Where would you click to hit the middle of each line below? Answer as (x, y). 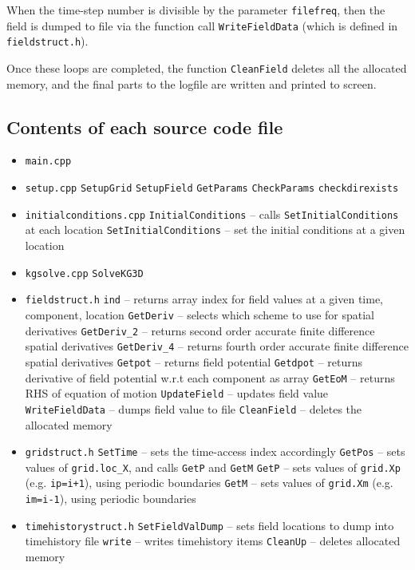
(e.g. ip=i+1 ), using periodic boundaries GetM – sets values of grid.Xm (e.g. (209, 483)
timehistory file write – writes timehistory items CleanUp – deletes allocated (213, 541)
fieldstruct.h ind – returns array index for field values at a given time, (204, 299)
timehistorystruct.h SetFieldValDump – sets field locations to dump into (209, 525)
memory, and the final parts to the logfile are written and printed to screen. (192, 83)
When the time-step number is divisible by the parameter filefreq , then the (196, 10)
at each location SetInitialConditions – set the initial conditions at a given (215, 230)
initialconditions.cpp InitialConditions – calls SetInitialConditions (212, 214)
